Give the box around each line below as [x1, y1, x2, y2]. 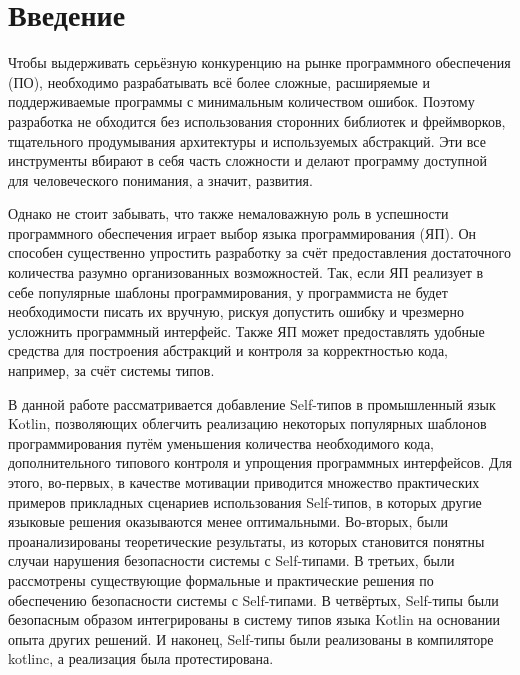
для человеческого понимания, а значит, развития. [8, 169, 313, 190]
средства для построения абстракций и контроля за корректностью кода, [8, 340, 448, 361]
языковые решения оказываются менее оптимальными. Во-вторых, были [8, 511, 449, 532]
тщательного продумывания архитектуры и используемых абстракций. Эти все [8, 130, 486, 151]
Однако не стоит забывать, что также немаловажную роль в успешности [8, 203, 449, 224]
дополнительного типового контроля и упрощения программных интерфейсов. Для [8, 452, 513, 473]
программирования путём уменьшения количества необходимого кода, [8, 432, 435, 453]
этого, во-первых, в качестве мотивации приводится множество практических [8, 472, 480, 492]
